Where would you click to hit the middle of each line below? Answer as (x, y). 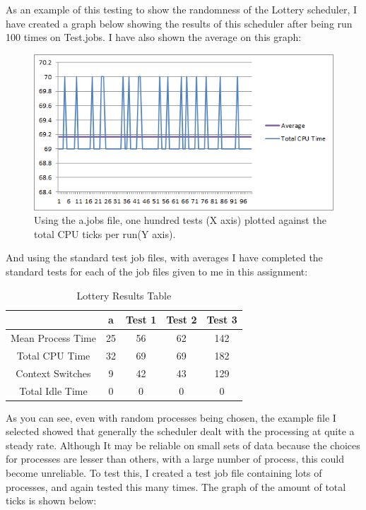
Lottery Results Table (124, 295)
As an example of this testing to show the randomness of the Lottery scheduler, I (182, 9)
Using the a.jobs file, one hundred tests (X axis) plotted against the (180, 220)
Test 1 (141, 320)
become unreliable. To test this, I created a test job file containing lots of (164, 472)
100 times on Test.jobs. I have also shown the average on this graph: (154, 37)
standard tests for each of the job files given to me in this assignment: (157, 271)
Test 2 (182, 320)
